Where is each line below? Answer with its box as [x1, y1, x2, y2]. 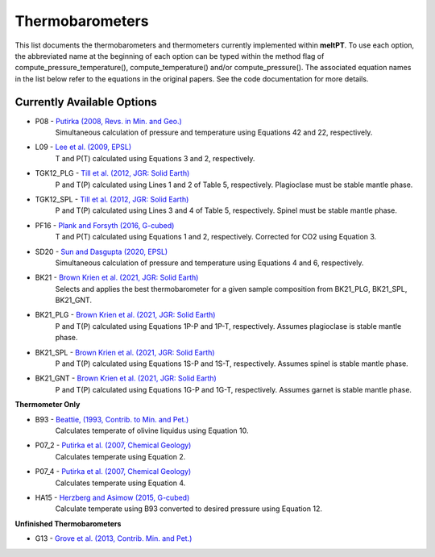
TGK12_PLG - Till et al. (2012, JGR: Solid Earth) [35, 168, 190, 178]
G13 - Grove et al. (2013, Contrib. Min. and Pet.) [35, 534, 193, 543]
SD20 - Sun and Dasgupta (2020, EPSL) [35, 247, 168, 256]
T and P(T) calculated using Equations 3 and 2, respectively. [55, 153, 255, 163]
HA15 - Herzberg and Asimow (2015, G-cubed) [35, 493, 190, 502]
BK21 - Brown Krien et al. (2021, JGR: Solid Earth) [35, 272, 199, 282]
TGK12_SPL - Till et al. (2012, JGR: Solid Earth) [35, 194, 189, 204]
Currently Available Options [14, 95, 157, 109]
